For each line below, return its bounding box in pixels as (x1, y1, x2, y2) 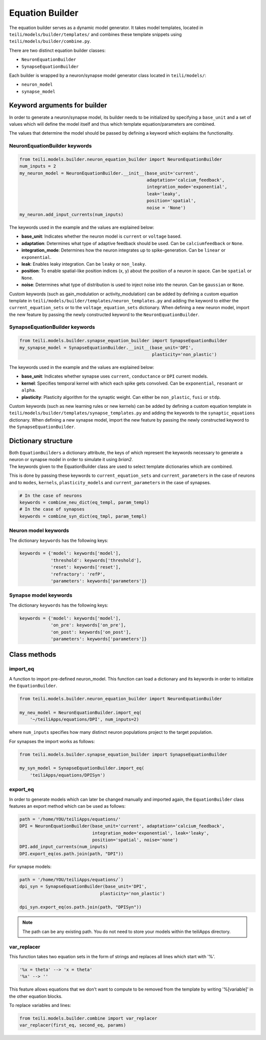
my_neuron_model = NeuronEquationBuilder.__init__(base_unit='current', (19, 170, 199, 176)
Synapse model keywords (9, 592, 72, 599)
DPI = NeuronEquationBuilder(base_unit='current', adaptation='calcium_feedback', (19, 824, 225, 829)
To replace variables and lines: (9, 1003, 71, 1008)
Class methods (9, 650, 57, 659)
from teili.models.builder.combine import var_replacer (19, 1016, 158, 1021)
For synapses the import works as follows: (9, 738, 95, 744)
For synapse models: (9, 863, 52, 869)
